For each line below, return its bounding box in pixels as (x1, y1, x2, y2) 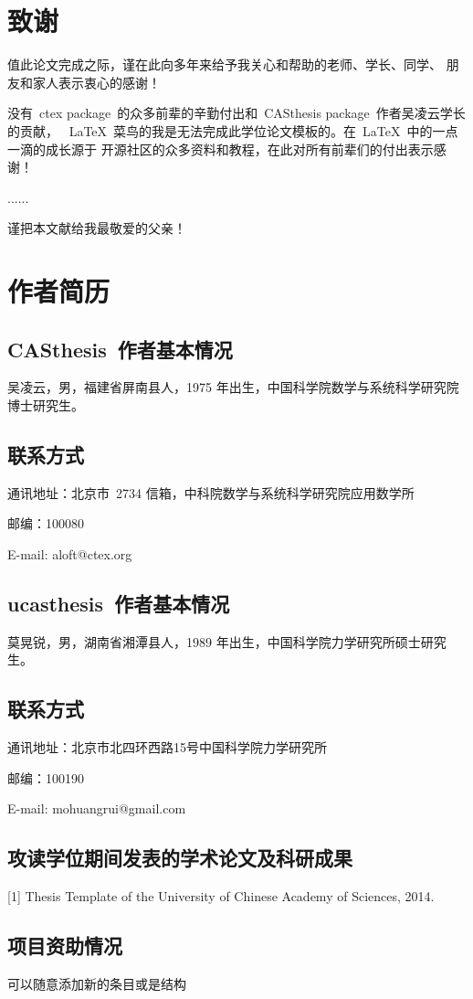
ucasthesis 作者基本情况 (7, 590, 230, 618)
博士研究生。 (7, 396, 84, 415)
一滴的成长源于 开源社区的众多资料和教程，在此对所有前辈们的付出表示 (7, 139, 434, 158)
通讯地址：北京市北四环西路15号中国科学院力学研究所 (7, 738, 327, 757)
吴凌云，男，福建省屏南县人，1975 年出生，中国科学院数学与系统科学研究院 (7, 377, 459, 397)
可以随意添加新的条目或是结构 (7, 974, 186, 993)
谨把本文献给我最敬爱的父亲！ (7, 218, 186, 238)
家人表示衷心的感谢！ (32, 72, 161, 91)
